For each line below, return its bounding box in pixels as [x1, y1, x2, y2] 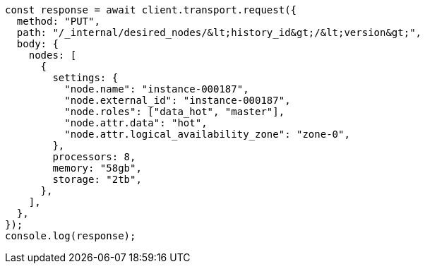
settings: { [52, 72, 119, 83]
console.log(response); [5, 230, 136, 241]
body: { [16, 38, 59, 49]
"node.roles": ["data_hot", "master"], [64, 106, 285, 117]
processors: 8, [52, 151, 136, 162]
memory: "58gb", [52, 162, 142, 174]
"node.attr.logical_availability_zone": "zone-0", [64, 128, 350, 140]
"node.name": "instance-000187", [64, 83, 249, 95]
